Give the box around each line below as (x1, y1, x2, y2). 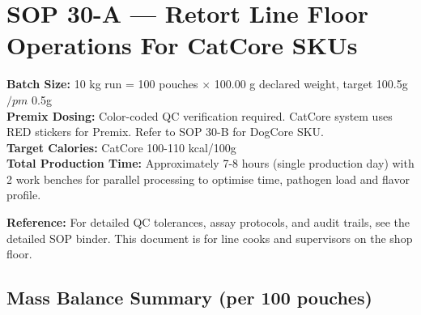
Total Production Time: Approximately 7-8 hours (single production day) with (6, 155, 415, 172)
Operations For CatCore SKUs (6, 28, 358, 62)
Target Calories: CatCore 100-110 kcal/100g (6, 138, 236, 155)
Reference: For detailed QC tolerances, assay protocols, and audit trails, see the (6, 214, 410, 231)
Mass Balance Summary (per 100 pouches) (6, 285, 372, 310)
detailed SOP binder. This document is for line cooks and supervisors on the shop (6, 229, 413, 246)
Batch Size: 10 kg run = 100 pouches (6, 75, 198, 92)
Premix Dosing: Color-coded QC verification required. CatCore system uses (6, 107, 393, 124)
